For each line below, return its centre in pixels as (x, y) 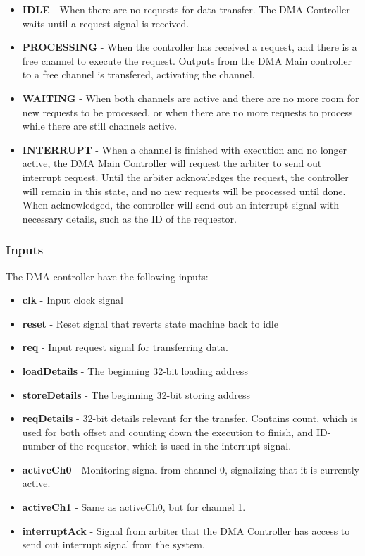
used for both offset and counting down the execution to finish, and (168, 432)
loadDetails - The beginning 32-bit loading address (135, 370)
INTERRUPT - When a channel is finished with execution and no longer (185, 149)
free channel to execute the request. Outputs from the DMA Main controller (187, 60)
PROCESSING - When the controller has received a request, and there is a (190, 47)
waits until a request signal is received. (106, 23)
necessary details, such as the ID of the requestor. (129, 218)
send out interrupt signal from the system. (113, 544)
